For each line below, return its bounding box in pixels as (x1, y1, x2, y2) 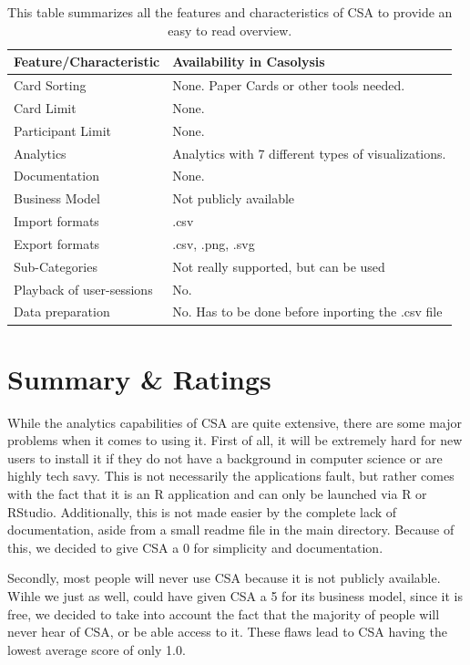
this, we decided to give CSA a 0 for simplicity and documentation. (7, 537, 383, 556)
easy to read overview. (168, 20, 292, 39)
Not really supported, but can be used (172, 256, 385, 275)
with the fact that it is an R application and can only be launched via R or (7, 484, 427, 504)
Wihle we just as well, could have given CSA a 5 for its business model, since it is (7, 587, 463, 606)
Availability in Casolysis (172, 52, 325, 71)
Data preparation (14, 302, 110, 321)
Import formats (14, 212, 99, 231)
